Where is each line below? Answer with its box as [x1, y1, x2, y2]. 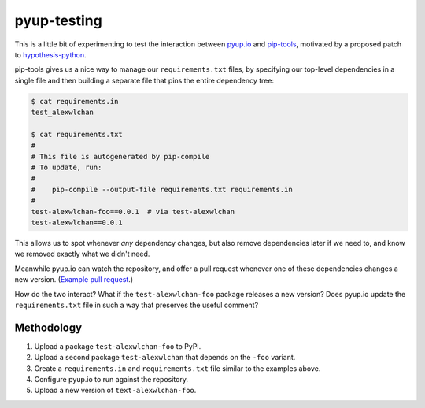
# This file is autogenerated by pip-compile [31, 152, 210, 161]
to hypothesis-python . [14, 50, 87, 59]
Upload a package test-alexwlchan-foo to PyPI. [34, 341, 201, 351]
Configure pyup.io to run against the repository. [34, 375, 189, 384]
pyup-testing [14, 12, 102, 29]
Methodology [14, 321, 83, 334]
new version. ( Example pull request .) [14, 275, 134, 284]
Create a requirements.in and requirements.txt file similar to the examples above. [34, 363, 321, 373]
